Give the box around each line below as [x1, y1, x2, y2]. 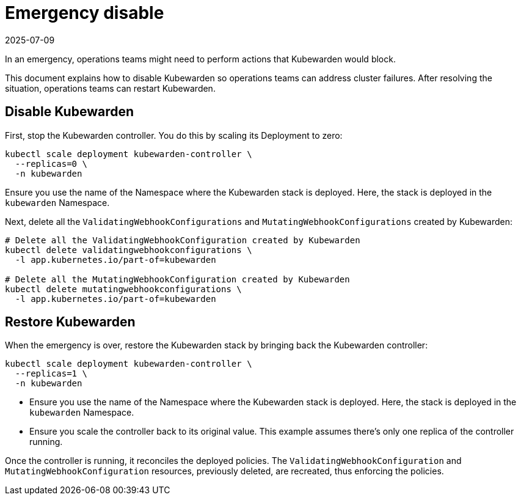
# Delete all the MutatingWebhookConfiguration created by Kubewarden [5, 274, 350, 284]
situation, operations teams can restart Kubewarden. [5, 83, 216, 94]
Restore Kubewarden [5, 314, 136, 330]
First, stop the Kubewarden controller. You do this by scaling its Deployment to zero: [5, 130, 343, 141]
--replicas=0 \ [15, 158, 87, 169]
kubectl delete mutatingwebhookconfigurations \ [5, 284, 242, 294]
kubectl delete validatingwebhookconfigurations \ [5, 244, 252, 255]
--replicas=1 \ [15, 369, 87, 379]
